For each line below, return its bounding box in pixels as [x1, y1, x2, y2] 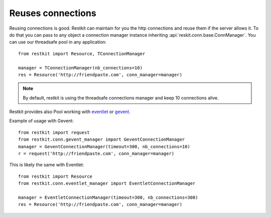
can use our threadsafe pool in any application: [9, 39, 107, 45]
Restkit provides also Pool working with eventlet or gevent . [9, 108, 130, 115]
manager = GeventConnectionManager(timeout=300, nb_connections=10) [18, 144, 190, 149]
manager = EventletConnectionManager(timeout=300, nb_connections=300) [18, 194, 198, 200]
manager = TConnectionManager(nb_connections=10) [18, 65, 143, 70]
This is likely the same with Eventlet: [9, 162, 84, 168]
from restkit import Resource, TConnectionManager [18, 51, 146, 56]
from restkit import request [18, 130, 90, 135]
